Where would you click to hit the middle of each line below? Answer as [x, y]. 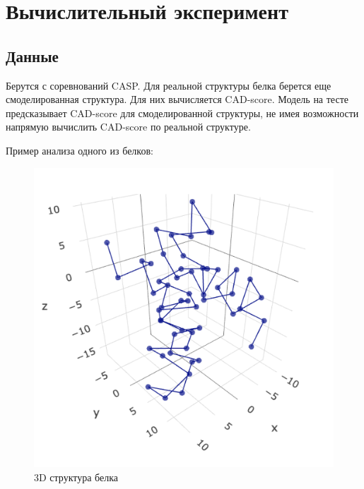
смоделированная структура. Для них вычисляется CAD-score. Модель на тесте [177, 99]
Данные [32, 55]
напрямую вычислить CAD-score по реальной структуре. [128, 127]
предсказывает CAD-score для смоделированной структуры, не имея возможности [182, 113]
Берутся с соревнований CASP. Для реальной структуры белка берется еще [169, 85]
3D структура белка [76, 477]
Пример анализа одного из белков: [80, 150]
